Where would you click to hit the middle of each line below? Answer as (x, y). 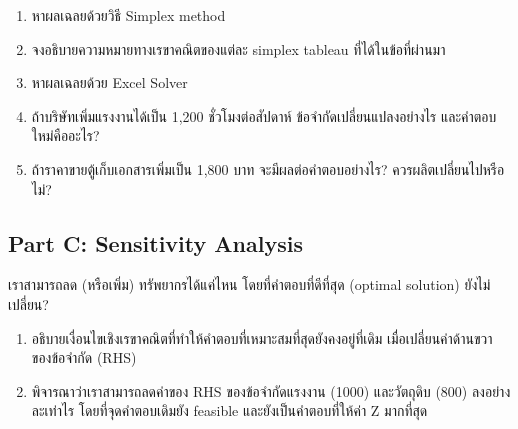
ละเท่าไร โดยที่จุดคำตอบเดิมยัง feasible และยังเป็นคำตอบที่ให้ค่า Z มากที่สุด (229, 410)
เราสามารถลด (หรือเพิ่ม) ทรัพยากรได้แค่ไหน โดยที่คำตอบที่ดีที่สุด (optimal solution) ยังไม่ (249, 284)
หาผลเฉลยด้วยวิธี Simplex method (128, 15)
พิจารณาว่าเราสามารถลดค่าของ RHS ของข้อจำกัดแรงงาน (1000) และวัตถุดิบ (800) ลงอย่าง (271, 390)
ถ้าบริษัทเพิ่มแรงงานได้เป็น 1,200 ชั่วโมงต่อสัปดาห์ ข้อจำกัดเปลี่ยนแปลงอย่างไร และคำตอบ (264, 115)
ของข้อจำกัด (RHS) (84, 357)
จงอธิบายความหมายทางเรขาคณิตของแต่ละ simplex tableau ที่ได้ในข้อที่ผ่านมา (238, 48)
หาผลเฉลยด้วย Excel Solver (109, 82)
